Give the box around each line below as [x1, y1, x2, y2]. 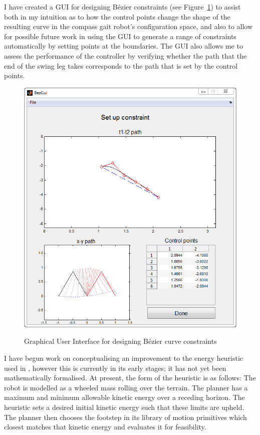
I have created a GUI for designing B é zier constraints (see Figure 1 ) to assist [4, 2, 241, 12]
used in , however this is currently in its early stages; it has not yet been [4, 362, 226, 373]
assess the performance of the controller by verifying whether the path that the [4, 50, 247, 61]
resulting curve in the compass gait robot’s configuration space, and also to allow [4, 21, 253, 32]
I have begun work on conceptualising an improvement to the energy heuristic [4, 353, 243, 363]
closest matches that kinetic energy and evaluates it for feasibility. [4, 421, 206, 432]
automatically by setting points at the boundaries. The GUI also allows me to [4, 41, 243, 51]
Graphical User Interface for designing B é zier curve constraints [24, 336, 217, 346]
